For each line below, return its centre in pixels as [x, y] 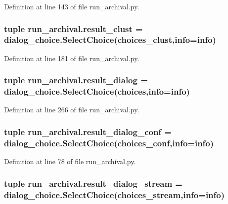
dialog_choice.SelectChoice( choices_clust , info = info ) [110, 40]
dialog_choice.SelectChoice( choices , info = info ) [97, 91]
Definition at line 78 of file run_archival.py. [70, 161]
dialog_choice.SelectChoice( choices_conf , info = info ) [109, 143]
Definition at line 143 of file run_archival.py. [72, 6]
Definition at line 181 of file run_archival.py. [72, 58]
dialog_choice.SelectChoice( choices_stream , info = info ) [114, 194]
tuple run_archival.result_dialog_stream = [93, 183]
